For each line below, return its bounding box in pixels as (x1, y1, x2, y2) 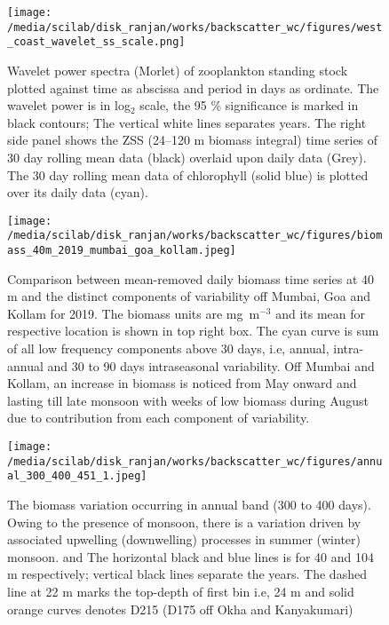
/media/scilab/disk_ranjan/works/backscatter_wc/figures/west (7, 20, 383, 34)
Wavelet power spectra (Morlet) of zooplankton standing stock (7, 60, 348, 79)
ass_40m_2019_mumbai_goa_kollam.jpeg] (7, 244, 236, 257)
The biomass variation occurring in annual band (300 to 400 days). (7, 495, 371, 513)
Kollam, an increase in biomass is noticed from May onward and (7, 374, 357, 392)
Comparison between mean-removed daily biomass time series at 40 (7, 269, 375, 288)
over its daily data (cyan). (7, 183, 148, 202)
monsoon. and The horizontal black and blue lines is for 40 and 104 (7, 547, 374, 566)
